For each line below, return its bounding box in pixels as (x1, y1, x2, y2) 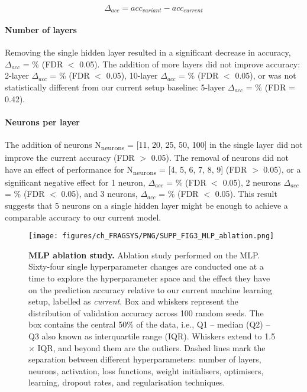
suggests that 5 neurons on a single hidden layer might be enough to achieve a (5, 199, 288, 212)
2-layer (5, 69, 29, 82)
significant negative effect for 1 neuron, (5, 176, 146, 188)
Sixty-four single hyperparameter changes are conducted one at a (28, 260, 264, 273)
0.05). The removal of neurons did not (151, 151, 289, 164)
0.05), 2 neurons (222, 176, 281, 188)
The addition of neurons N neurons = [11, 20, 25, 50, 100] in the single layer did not (5, 138, 303, 152)
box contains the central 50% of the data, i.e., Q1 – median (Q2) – (28, 318, 270, 331)
